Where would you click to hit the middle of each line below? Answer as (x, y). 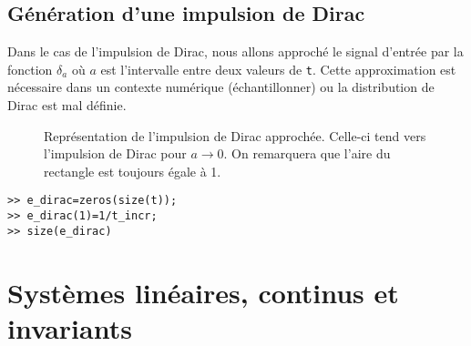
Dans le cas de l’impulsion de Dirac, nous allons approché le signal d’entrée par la (235, 51)
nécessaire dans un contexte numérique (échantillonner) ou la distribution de (221, 87)
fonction (30, 69)
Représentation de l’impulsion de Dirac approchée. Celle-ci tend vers (235, 135)
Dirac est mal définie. (67, 105)
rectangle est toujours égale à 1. (133, 171)
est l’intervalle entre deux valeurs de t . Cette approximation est (278, 69)
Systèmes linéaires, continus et (203, 292)
